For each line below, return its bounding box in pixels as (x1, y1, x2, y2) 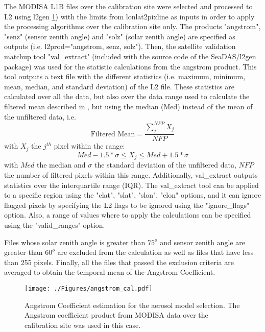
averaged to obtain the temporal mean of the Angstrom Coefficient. (4, 267, 215, 277)
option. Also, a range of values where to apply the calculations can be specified (4, 209, 251, 220)
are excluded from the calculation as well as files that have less (57, 247, 254, 257)
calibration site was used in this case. (25, 319, 141, 330)
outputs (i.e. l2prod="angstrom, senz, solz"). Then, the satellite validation (4, 41, 236, 52)
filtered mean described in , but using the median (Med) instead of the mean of (4, 101, 253, 111)
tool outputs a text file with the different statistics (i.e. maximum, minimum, (4, 71, 246, 82)
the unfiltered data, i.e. (4, 111, 76, 122)
